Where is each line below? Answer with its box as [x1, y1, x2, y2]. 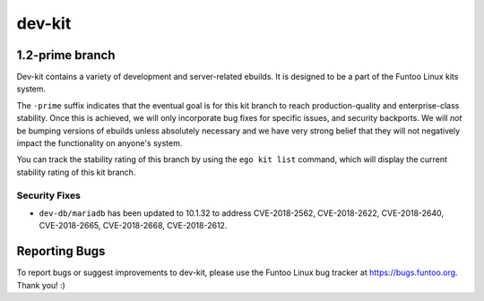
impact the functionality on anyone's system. [16, 138, 183, 149]
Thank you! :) [16, 279, 66, 290]
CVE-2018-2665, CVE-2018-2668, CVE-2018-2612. [39, 220, 228, 231]
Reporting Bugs [16, 244, 106, 259]
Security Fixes [16, 189, 81, 202]
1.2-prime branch [16, 47, 116, 63]
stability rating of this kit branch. [16, 167, 136, 177]
